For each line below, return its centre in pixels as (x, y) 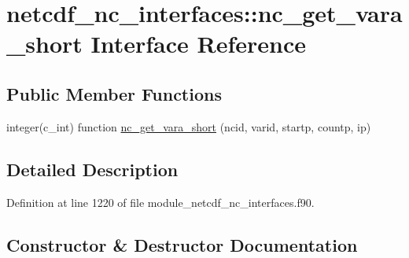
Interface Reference (199, 44)
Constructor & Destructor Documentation (182, 244)
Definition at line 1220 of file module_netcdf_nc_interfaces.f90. (160, 202)
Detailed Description (92, 169)
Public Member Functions (114, 93)
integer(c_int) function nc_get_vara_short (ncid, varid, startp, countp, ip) (189, 126)
